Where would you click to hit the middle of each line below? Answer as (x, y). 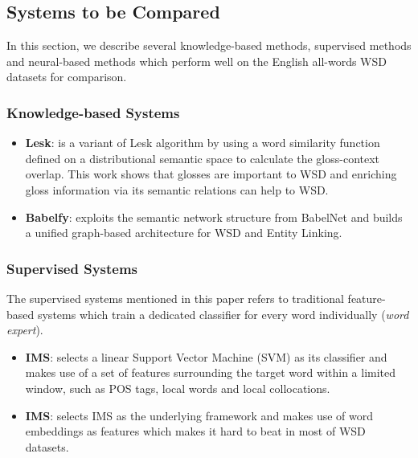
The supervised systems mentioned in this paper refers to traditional (175, 298)
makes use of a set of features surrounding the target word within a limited (211, 372)
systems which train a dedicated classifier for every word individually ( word (223, 314)
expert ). (25, 330)
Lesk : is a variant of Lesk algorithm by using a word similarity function (203, 143)
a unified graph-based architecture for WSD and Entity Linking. (184, 233)
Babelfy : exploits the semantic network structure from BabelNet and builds (214, 217)
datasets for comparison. (67, 77)
